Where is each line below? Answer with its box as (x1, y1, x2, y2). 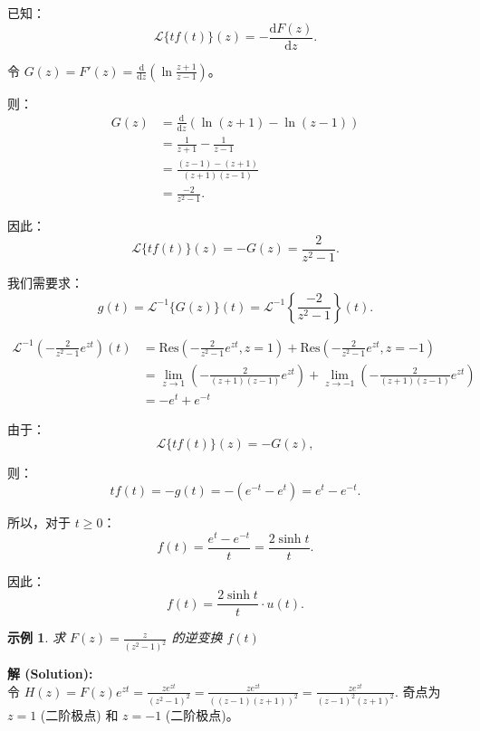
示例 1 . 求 (7, 628, 65, 647)
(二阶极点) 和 (40, 705, 119, 724)
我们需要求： (7, 273, 83, 291)
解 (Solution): (7, 664, 93, 683)
